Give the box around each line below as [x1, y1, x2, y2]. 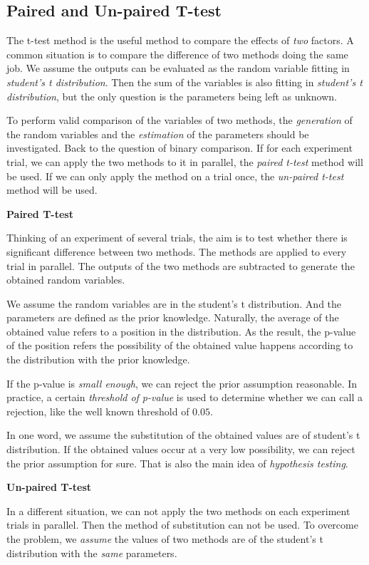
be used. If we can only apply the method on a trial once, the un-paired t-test [6, 168, 344, 183]
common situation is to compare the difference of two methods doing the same [6, 46, 348, 61]
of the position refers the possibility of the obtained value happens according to [6, 338, 353, 353]
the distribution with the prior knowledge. [6, 352, 190, 367]
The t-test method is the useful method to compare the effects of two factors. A [6, 33, 354, 48]
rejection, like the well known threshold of [6, 403, 189, 418]
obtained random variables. [6, 272, 125, 287]
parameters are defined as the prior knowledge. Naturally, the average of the [6, 310, 339, 325]
